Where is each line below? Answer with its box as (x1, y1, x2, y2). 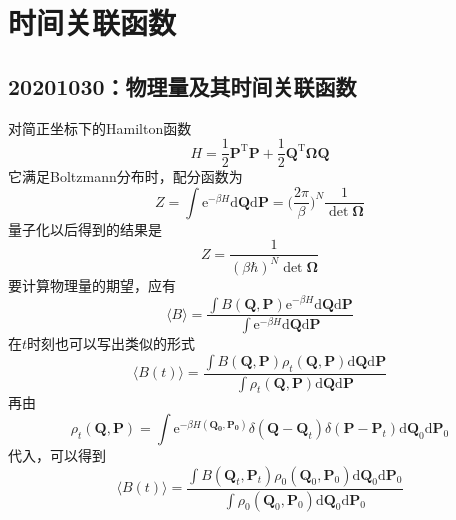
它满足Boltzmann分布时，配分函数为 (8, 166, 243, 187)
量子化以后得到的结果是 (8, 218, 162, 239)
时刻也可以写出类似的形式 (27, 333, 196, 354)
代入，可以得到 (8, 445, 106, 466)
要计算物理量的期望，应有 (8, 274, 176, 295)
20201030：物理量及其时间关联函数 (8, 70, 357, 101)
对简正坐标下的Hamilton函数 (8, 117, 192, 138)
